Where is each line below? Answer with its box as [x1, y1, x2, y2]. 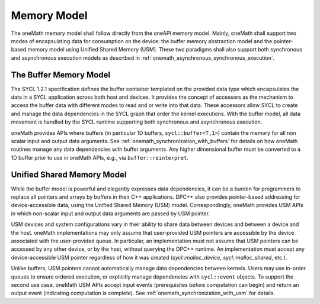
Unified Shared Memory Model [11, 169, 127, 180]
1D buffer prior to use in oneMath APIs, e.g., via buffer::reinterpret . [11, 154, 189, 161]
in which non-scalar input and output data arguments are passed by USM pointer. [11, 210, 210, 217]
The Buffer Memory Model [11, 70, 111, 80]
